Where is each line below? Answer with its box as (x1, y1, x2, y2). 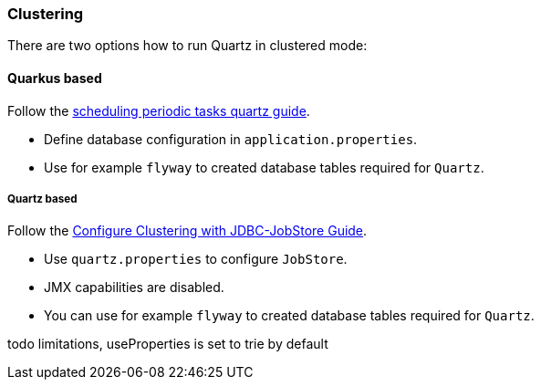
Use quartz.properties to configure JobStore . (44, 251, 348, 267)
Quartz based (7, 192, 78, 205)
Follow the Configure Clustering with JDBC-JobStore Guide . (7, 223, 368, 239)
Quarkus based (7, 69, 102, 86)
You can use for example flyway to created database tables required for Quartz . (44, 308, 535, 324)
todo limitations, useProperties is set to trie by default (7, 336, 328, 352)
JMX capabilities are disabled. (44, 279, 224, 296)
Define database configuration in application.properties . (44, 131, 418, 147)
